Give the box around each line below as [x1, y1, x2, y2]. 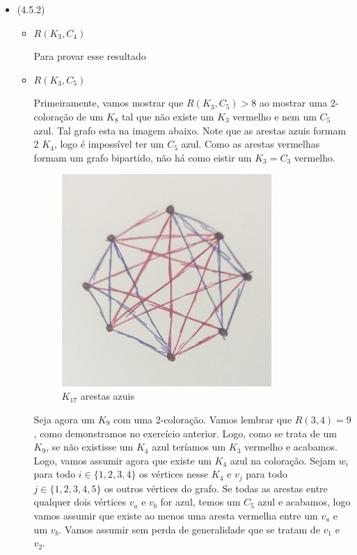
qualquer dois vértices [33, 494, 127, 509]
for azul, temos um [160, 494, 241, 509]
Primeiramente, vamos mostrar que [33, 95, 184, 110]
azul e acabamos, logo [257, 494, 351, 509]
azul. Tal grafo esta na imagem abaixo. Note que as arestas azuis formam [33, 123, 347, 137]
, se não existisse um [46, 439, 134, 454]
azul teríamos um [152, 439, 226, 454]
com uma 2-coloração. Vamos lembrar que [113, 412, 292, 426]
